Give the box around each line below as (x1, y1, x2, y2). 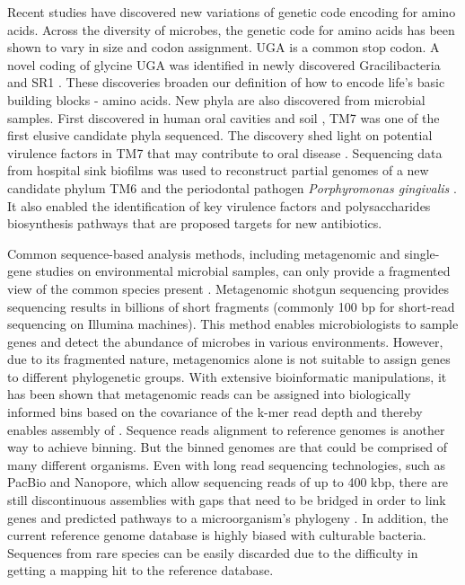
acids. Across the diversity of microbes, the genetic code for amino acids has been (7, 20, 455, 39)
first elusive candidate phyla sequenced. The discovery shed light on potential (7, 126, 433, 145)
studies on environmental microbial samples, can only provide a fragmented (35, 261, 451, 280)
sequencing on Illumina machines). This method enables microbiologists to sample (7, 315, 459, 333)
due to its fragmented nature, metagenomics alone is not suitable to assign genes (7, 350, 451, 368)
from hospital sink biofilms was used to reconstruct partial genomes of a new (7, 161, 429, 180)
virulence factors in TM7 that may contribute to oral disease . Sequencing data (7, 143, 443, 162)
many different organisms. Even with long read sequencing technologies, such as (7, 455, 446, 474)
